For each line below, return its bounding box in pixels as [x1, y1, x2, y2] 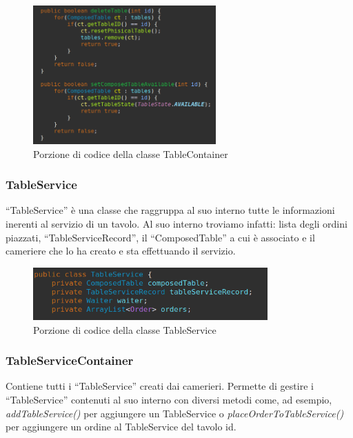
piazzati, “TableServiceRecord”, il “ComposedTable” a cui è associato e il [6, 230, 315, 244]
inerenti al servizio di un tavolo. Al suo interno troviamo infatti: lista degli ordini [6, 217, 347, 231]
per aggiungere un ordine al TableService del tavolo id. [6, 419, 236, 434]
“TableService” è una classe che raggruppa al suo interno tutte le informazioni [6, 203, 335, 217]
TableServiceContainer [6, 352, 134, 369]
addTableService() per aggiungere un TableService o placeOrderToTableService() [6, 406, 344, 420]
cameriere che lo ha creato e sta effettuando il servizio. [6, 243, 236, 258]
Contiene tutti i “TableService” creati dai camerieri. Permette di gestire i [6, 379, 314, 393]
